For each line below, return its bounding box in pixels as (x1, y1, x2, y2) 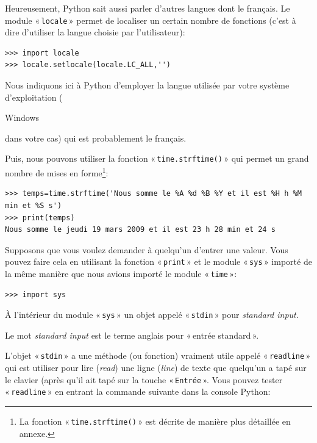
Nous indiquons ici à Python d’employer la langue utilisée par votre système (5, 79, 290, 92)
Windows (5, 111, 40, 124)
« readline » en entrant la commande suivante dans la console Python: (5, 385, 271, 398)
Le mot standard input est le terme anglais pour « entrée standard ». (5, 328, 259, 341)
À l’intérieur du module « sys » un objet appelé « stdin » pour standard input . (5, 308, 299, 321)
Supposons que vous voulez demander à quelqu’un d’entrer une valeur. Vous (5, 243, 288, 256)
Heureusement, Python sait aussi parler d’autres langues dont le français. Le (5, 2, 290, 14)
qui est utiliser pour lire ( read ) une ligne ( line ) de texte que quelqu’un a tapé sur (5, 361, 307, 374)
